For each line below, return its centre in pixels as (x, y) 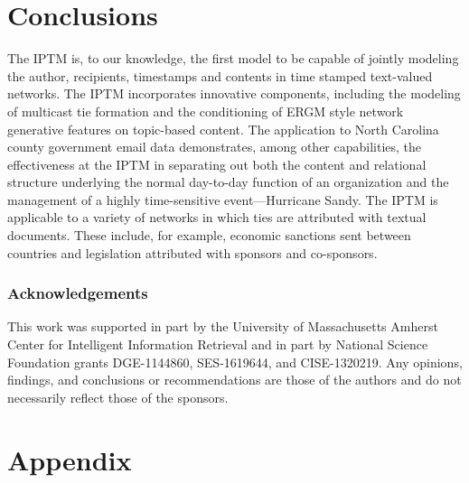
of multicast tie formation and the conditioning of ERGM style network (206, 111)
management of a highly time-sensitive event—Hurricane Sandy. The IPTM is (223, 199)
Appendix (70, 459)
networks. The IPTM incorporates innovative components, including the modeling (234, 93)
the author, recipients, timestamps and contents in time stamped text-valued (220, 75)
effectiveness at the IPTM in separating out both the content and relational (217, 164)
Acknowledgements (78, 293)
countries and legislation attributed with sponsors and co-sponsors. (192, 252)
